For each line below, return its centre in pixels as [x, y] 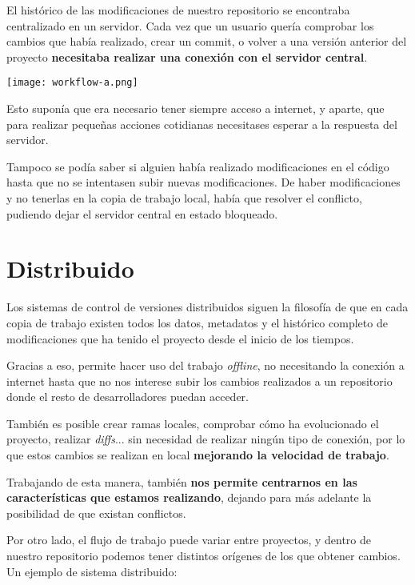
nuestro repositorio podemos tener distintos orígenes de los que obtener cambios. [204, 556]
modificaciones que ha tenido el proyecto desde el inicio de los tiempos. [180, 338]
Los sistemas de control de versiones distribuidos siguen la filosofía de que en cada [207, 307]
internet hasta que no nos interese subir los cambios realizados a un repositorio [200, 381]
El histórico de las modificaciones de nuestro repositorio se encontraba [178, 10]
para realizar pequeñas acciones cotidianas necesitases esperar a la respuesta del [202, 124]
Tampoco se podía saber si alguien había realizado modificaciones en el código [198, 166]
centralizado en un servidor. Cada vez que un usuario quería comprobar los [190, 25]
